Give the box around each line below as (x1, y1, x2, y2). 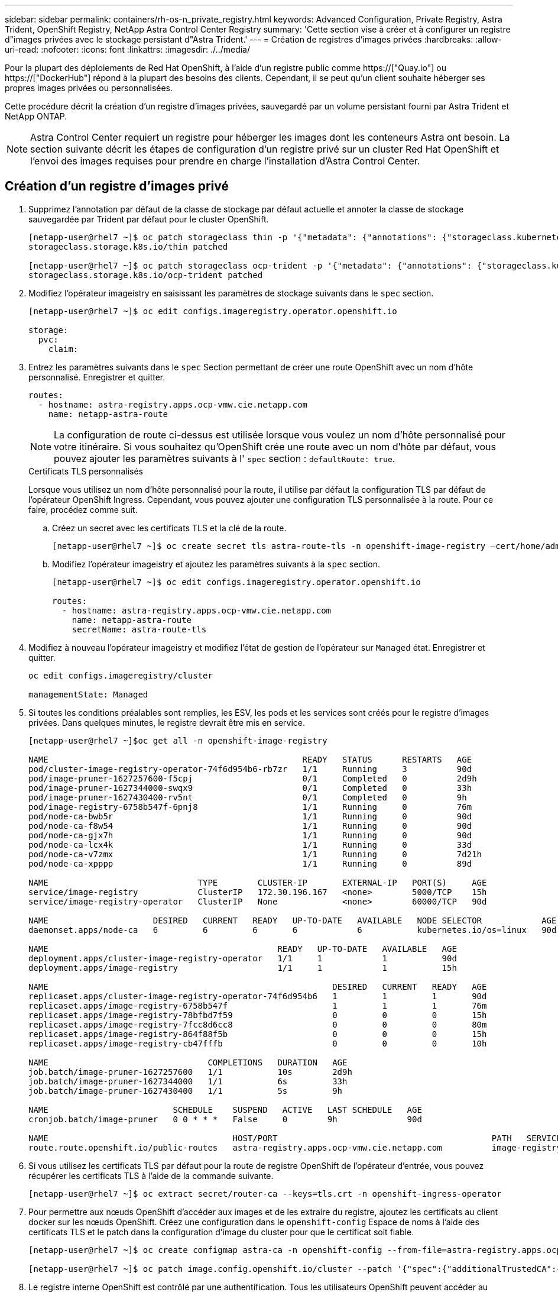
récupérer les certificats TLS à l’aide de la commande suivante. (28, 1170, 274, 1181)
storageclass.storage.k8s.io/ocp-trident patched (28, 270, 263, 280)
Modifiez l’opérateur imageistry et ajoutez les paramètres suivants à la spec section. (52, 558, 381, 569)
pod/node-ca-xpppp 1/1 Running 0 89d (28, 858, 472, 868)
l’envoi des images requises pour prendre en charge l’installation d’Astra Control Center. (30, 155, 420, 167)
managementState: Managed (28, 689, 148, 699)
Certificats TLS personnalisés (28, 466, 143, 476)
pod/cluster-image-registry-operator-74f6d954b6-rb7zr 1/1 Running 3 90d (28, 764, 472, 774)
